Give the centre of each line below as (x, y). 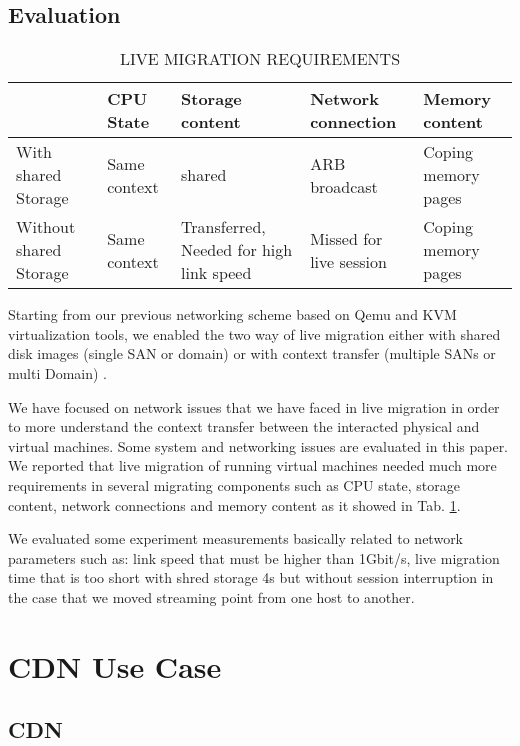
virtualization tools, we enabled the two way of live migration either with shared (254, 333)
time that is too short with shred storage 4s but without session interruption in (251, 577)
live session (348, 261)
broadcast (344, 186)
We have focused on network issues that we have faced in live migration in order (254, 406)
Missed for (346, 238)
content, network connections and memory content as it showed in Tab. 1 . (234, 504)
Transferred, (223, 227)
